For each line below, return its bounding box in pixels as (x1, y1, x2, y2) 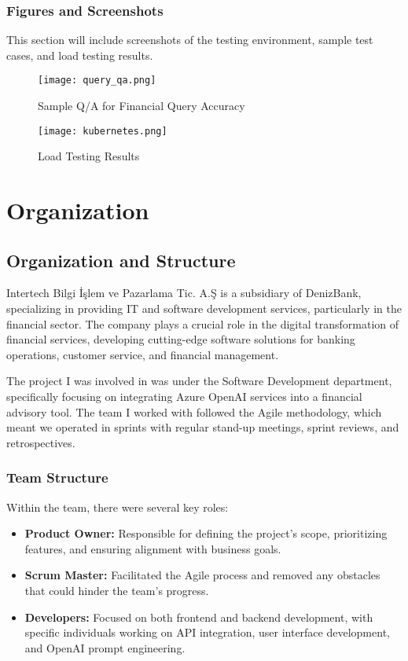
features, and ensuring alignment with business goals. (24, 540, 281, 556)
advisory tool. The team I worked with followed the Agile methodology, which (6, 403, 382, 420)
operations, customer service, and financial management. (6, 346, 279, 362)
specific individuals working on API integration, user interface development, (24, 624, 390, 641)
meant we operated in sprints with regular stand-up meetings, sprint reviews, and (6, 419, 399, 435)
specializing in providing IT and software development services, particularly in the (6, 300, 402, 317)
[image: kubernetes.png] (38, 125, 167, 137)
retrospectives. (6, 434, 75, 450)
